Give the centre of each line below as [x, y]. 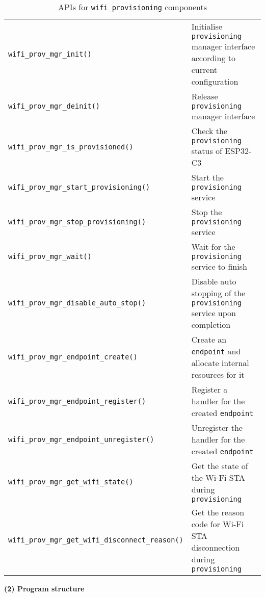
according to [214, 58]
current [204, 70]
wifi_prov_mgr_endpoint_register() [77, 401]
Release [205, 96]
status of [207, 151]
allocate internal [220, 363]
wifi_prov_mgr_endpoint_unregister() [81, 439]
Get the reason [218, 512]
